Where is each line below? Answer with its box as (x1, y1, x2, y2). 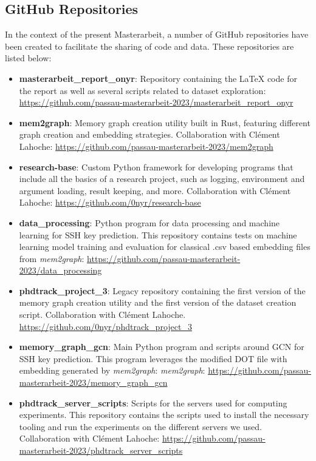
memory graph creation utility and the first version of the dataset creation (19, 296, 297, 309)
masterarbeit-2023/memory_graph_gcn (19, 376, 168, 389)
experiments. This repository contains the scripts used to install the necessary (19, 408, 309, 421)
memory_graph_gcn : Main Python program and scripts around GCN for (19, 340, 304, 353)
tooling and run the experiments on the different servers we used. (19, 420, 262, 432)
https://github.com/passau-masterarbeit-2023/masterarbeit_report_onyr (19, 96, 294, 109)
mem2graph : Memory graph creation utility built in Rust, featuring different (19, 116, 311, 129)
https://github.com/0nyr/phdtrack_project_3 (19, 320, 192, 332)
